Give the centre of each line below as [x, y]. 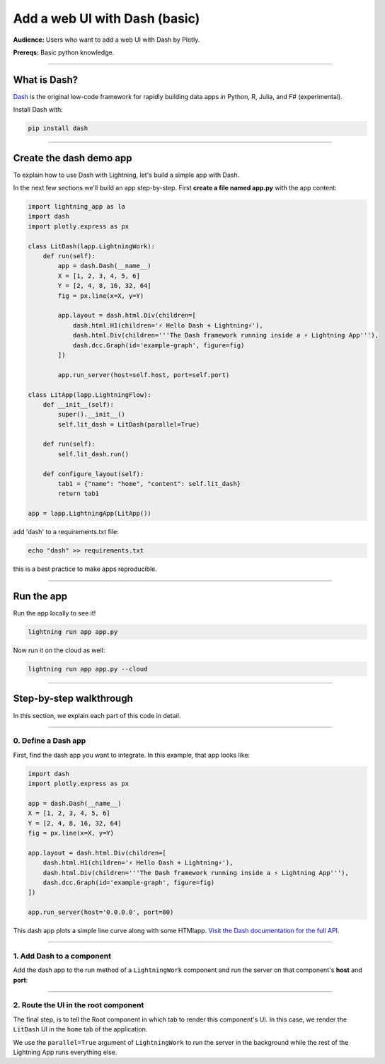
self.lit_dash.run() [93, 454]
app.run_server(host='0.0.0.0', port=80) [101, 912]
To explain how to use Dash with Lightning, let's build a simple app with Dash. [126, 175]
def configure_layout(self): [93, 474]
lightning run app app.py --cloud [88, 669]
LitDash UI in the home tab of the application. [80, 1029]
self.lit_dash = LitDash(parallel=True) [129, 424]
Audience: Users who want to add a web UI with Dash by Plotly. [107, 40]
